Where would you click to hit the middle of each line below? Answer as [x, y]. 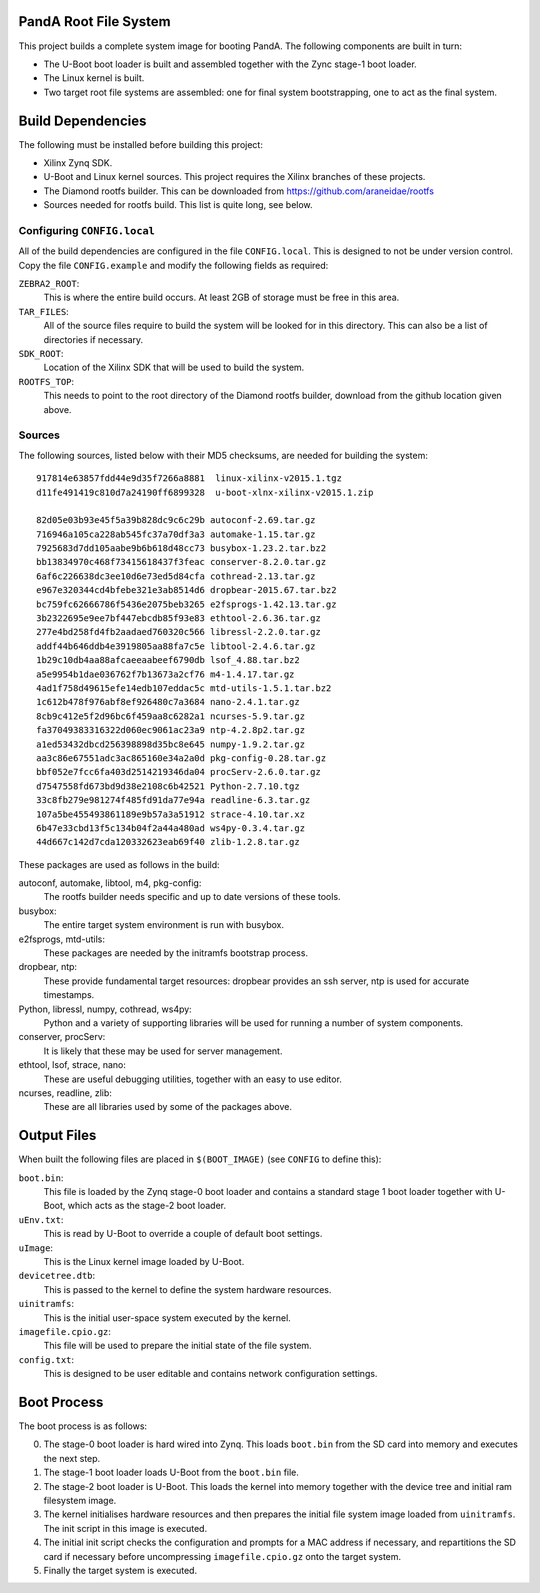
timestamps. [69, 995]
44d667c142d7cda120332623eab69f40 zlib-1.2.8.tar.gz [168, 842]
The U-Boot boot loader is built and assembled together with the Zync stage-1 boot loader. [230, 64]
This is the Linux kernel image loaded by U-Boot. [144, 1261]
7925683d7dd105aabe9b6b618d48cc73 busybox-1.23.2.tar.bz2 [181, 548]
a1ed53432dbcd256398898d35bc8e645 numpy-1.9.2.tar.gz [170, 744]
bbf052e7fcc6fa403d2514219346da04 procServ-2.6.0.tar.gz [179, 772]
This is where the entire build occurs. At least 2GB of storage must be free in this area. [221, 297]
